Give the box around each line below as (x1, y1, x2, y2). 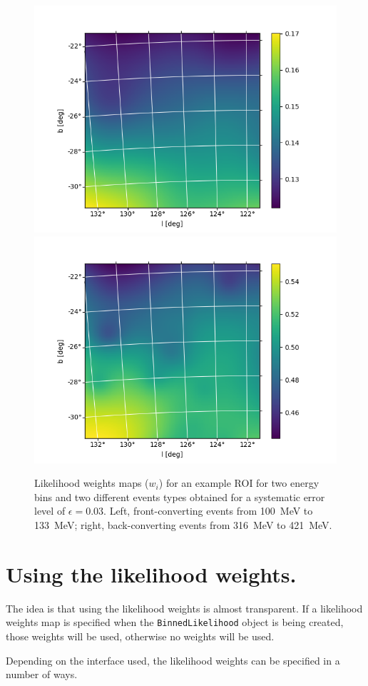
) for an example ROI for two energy (158, 475, 320, 490)
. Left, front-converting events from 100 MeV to (103, 503, 313, 518)
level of (34, 503, 66, 518)
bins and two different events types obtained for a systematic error (34, 489, 325, 504)
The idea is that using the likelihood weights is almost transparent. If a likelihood (6, 600, 363, 615)
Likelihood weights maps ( (34, 475, 149, 490)
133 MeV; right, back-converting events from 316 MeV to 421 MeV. (34, 517, 332, 532)
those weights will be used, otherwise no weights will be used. (6, 628, 275, 643)
